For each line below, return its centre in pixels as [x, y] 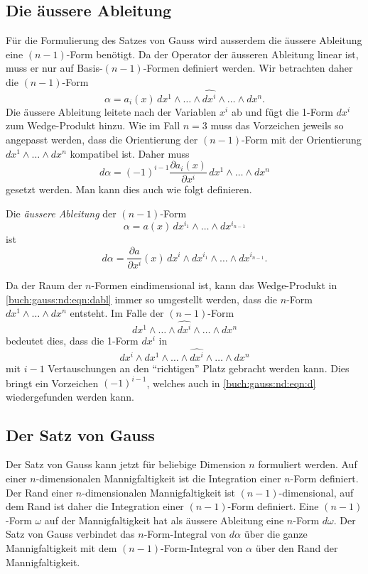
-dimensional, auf [316, 492]
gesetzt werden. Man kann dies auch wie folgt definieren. [129, 189]
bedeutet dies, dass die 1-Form [72, 341]
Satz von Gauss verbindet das [70, 534]
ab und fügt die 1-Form [282, 111]
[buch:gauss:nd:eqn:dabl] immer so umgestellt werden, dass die [142, 299]
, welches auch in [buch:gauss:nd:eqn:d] [231, 383]
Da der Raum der [44, 285]
